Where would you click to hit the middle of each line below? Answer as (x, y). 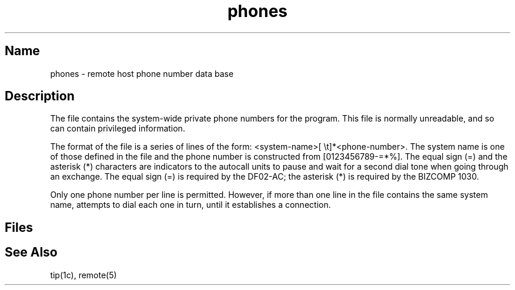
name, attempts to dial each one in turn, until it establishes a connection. (190, 205)
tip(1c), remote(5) (83, 275)
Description (40, 96)
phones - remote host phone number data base (142, 73)
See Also (31, 252)
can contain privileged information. (118, 129)
